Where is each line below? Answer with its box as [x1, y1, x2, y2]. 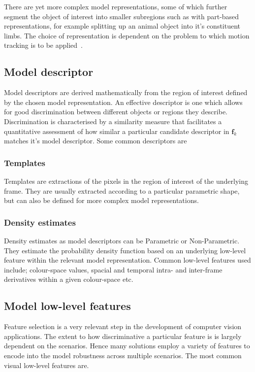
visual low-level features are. [4, 360, 89, 370]
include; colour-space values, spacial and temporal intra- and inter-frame [4, 264, 223, 274]
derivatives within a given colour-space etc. [4, 274, 133, 284]
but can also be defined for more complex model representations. [4, 195, 199, 205]
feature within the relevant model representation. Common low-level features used [4, 255, 251, 265]
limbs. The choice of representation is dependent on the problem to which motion [4, 30, 250, 40]
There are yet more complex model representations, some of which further [4, 1, 227, 11]
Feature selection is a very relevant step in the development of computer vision [4, 321, 242, 332]
